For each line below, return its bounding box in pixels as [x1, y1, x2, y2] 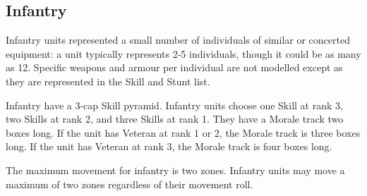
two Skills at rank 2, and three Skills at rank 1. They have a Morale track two [6, 111, 344, 126]
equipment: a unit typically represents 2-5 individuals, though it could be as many [6, 46, 361, 61]
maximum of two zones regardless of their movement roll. [6, 176, 253, 191]
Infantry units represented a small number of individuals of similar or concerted [6, 32, 350, 47]
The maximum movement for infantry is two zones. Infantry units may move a [6, 162, 345, 177]
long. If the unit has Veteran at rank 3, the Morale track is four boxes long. [6, 139, 332, 154]
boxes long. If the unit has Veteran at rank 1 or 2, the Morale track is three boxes [6, 125, 361, 140]
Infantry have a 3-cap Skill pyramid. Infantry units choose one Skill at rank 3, [6, 97, 343, 112]
